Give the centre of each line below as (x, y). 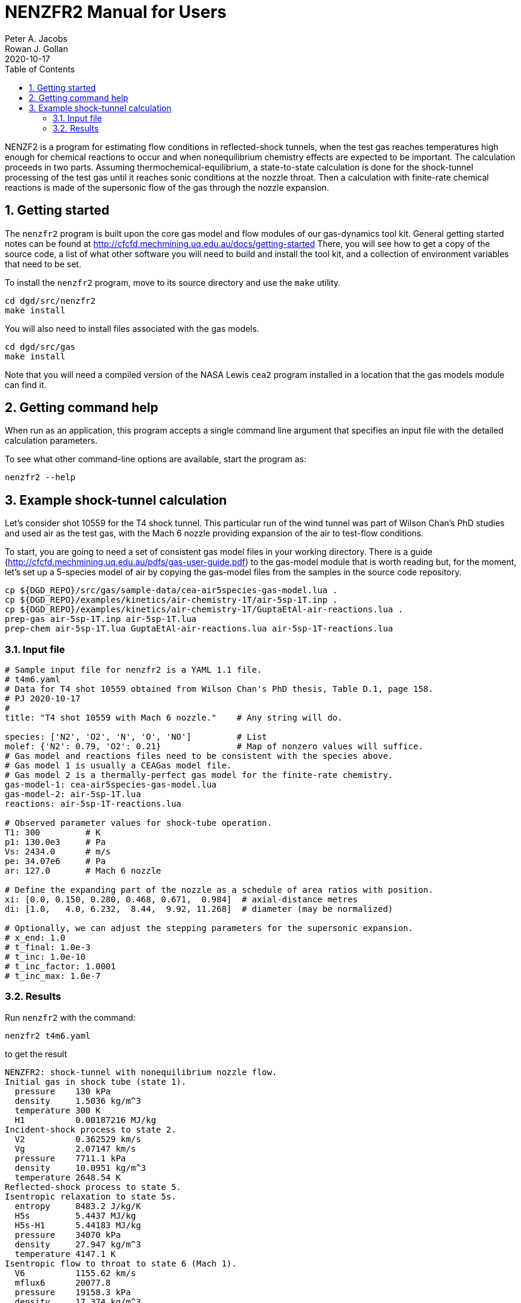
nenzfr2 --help (40, 477)
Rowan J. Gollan (36, 48)
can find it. (26, 385)
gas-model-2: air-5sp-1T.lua (73, 794)
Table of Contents (40, 69)
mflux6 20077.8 (63, 1282)
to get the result (36, 1054)
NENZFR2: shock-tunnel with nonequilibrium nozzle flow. (141, 1072)
